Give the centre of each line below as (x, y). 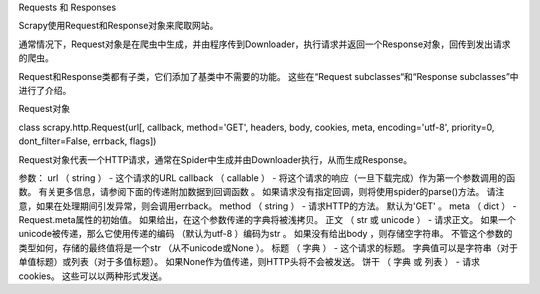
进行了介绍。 (45, 90)
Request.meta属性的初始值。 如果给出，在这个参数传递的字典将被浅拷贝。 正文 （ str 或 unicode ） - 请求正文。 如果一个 (267, 220)
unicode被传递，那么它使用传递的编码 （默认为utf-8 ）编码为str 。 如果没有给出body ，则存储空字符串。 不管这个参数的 (265, 234)
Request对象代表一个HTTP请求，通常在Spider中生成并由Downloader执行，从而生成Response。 (215, 159)
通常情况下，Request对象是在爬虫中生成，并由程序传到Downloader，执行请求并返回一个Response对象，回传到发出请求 (264, 44)
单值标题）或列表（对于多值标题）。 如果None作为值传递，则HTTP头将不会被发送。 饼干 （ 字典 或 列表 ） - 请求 (249, 262)
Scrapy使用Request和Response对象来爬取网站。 (118, 26)
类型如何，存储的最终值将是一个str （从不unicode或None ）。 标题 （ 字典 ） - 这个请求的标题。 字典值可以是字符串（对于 (268, 247)
